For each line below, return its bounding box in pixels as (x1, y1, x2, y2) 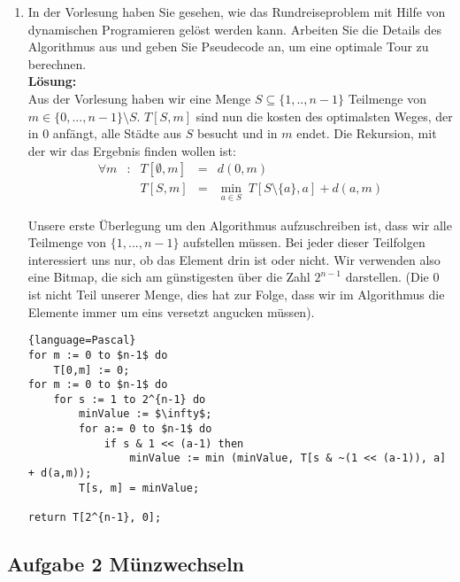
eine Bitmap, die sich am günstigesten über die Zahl (27, 268, 310, 286)
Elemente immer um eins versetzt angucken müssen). (27, 302, 315, 321)
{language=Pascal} (27, 334, 136, 347)
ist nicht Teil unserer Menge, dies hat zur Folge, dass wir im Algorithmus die (27, 285, 445, 303)
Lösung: (27, 72, 77, 90)
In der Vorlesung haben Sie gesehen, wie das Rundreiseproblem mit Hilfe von (27, 3, 446, 20)
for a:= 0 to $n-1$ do (79, 423, 212, 436)
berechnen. (27, 54, 87, 73)
